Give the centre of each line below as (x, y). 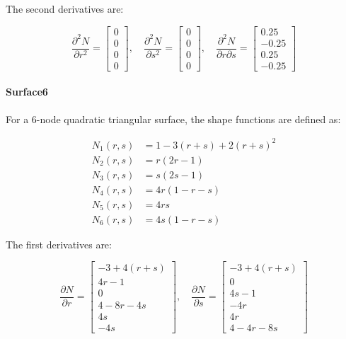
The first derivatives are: (59, 244)
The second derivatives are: (65, 8)
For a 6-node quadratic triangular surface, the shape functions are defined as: (173, 119)
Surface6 (27, 92)
